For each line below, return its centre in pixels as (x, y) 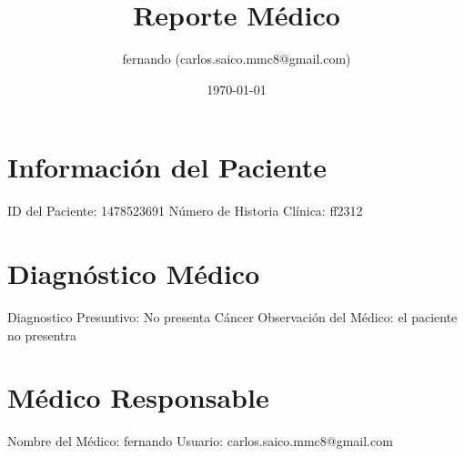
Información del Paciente (167, 167)
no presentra (42, 334)
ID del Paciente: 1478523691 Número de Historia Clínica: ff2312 (185, 211)
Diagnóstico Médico (134, 274)
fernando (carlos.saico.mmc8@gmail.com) (237, 59)
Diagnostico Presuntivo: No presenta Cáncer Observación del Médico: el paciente (232, 316)
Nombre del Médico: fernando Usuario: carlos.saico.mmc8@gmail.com (200, 441)
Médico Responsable (138, 397)
